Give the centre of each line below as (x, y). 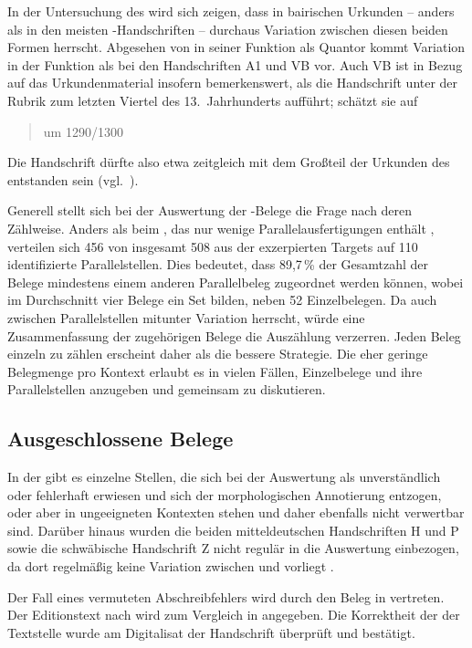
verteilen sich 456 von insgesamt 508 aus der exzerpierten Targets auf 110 (213, 246)
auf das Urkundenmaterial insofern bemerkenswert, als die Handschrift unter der (233, 83)
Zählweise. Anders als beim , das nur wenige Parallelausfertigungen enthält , (221, 228)
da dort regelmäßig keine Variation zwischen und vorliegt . (171, 566)
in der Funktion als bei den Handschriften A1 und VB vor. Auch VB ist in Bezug (235, 64)
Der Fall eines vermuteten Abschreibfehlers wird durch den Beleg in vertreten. (226, 596)
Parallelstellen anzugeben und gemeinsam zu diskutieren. (167, 389)
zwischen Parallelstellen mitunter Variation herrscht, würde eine (186, 317)
